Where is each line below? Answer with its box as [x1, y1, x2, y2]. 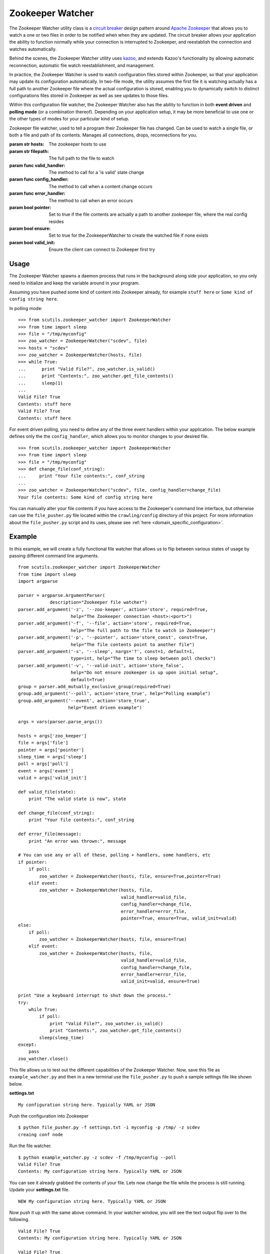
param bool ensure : [9, 226, 51, 232]
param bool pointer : [9, 204, 51, 210]
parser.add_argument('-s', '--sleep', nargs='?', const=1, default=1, [18, 649, 195, 655]
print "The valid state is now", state [28, 796, 126, 802]
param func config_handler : [9, 176, 69, 183]
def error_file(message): [18, 831, 82, 837]
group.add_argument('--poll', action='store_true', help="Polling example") [18, 691, 211, 697]
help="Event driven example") [68, 705, 142, 711]
